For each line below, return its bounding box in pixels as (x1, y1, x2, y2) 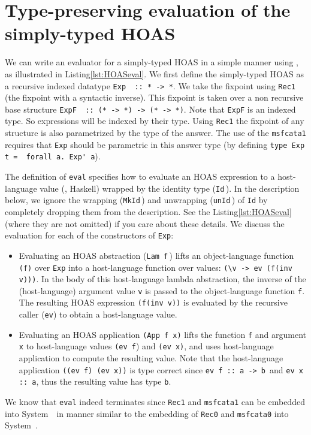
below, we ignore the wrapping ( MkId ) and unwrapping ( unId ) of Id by (5, 194, 268, 206)
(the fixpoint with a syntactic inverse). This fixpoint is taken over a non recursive (5, 91, 304, 104)
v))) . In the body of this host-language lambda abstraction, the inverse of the (19, 273, 306, 285)
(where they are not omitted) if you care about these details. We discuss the (5, 217, 285, 229)
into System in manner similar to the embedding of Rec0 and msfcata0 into (5, 407, 289, 419)
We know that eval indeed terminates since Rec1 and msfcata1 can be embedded (5, 395, 305, 407)
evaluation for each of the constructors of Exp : (5, 229, 174, 241)
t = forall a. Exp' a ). (5, 150, 101, 162)
